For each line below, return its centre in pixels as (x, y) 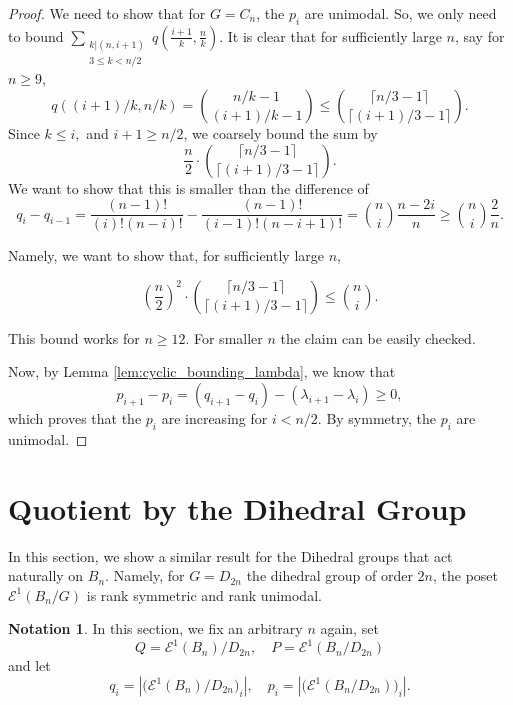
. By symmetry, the (376, 418)
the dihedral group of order (329, 575)
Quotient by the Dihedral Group (237, 507)
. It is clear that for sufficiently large (330, 35)
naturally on (46, 575)
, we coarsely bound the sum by (280, 133)
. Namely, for (145, 575)
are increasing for (214, 418)
